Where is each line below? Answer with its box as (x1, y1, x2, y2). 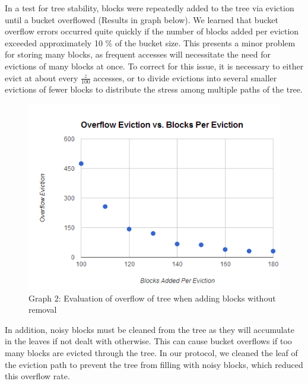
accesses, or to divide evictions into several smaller (93, 71, 277, 84)
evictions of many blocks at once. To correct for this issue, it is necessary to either (5, 59, 304, 72)
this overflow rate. (5, 370, 70, 382)
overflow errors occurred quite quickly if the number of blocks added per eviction (5, 25, 299, 37)
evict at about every (5, 71, 78, 84)
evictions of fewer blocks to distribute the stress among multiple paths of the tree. (5, 83, 303, 96)
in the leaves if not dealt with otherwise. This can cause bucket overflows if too (5, 335, 292, 347)
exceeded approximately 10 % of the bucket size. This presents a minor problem (5, 36, 296, 49)
